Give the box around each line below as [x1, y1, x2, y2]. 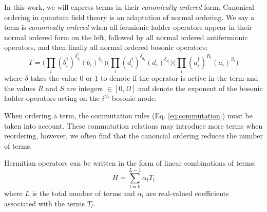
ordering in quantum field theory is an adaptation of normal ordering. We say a [4, 11, 255, 22]
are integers [66, 82, 103, 93]
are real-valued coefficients [146, 188, 229, 199]
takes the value [30, 73, 78, 83]
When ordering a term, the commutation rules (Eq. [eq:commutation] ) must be [4, 110, 253, 120]
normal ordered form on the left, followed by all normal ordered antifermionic [4, 31, 248, 42]
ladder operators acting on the [4, 93, 100, 103]
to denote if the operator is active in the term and [100, 73, 258, 83]
